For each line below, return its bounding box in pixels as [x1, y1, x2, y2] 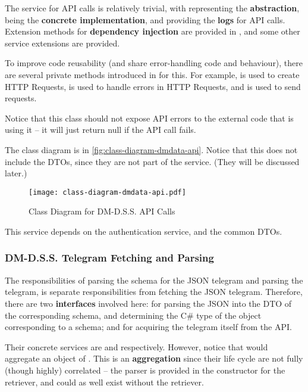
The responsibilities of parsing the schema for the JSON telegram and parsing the [5, 273, 303, 286]
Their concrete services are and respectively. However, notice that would [5, 340, 268, 353]
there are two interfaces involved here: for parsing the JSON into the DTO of [5, 297, 292, 309]
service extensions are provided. [5, 36, 120, 49]
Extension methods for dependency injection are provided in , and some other [5, 25, 300, 38]
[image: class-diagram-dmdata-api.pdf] [29, 188, 186, 197]
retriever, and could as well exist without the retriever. [5, 375, 204, 388]
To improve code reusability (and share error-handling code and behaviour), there [5, 57, 303, 69]
